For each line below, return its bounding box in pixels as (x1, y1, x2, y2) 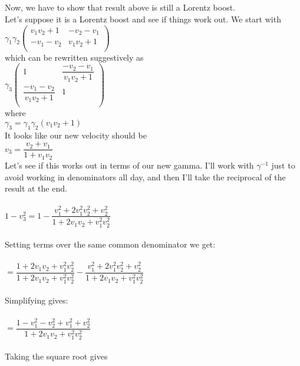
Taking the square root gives (5, 350, 108, 362)
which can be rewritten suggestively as (5, 51, 144, 63)
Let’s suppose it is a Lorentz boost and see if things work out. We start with (5, 12, 281, 25)
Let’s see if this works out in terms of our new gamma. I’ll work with (5, 159, 254, 171)
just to (271, 159, 295, 171)
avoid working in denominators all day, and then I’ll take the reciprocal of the (5, 170, 286, 183)
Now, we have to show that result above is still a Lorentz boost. (5, 1, 236, 14)
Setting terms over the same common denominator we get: (5, 238, 216, 250)
